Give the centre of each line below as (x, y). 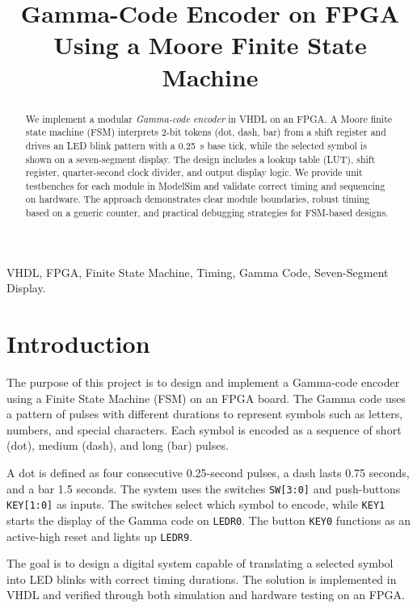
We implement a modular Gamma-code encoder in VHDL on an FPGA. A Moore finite (209, 118)
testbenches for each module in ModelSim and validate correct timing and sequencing (205, 185)
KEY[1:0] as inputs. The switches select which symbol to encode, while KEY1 (196, 504)
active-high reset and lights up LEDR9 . (100, 536)
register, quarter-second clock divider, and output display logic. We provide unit (194, 172)
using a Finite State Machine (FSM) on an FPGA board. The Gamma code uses (206, 398)
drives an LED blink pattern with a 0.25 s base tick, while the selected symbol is (196, 145)
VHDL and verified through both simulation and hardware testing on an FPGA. (206, 595)
